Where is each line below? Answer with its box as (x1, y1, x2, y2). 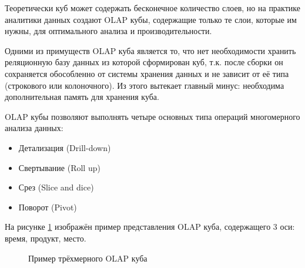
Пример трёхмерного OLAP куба (28, 252, 148, 264)
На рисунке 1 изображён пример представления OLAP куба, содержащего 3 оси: (5, 220, 295, 233)
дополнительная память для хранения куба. (5, 91, 159, 103)
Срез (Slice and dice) (18, 181, 94, 193)
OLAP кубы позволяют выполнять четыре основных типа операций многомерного (5, 110, 300, 122)
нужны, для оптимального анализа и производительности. (5, 25, 212, 37)
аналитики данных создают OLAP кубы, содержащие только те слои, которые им (5, 13, 297, 25)
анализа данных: (5, 122, 63, 134)
